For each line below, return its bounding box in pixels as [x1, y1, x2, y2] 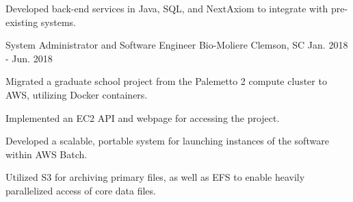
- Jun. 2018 [5, 51, 53, 65]
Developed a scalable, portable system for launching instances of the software [5, 134, 329, 148]
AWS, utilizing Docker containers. [5, 87, 148, 101]
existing [5, 14, 38, 29]
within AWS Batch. [5, 147, 88, 161]
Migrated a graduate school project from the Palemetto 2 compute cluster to [5, 74, 327, 88]
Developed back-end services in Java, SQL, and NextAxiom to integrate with [5, 1, 328, 15]
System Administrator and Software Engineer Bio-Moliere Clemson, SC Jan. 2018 [5, 38, 348, 52]
